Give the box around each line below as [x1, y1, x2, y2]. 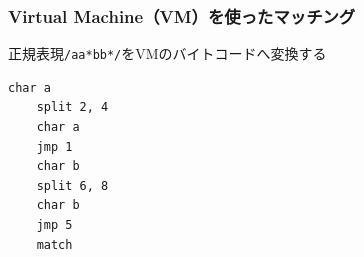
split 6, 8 [36, 178, 109, 193]
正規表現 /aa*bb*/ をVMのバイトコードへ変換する [8, 43, 327, 64]
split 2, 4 [36, 100, 109, 115]
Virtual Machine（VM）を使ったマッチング [8, 3, 356, 28]
